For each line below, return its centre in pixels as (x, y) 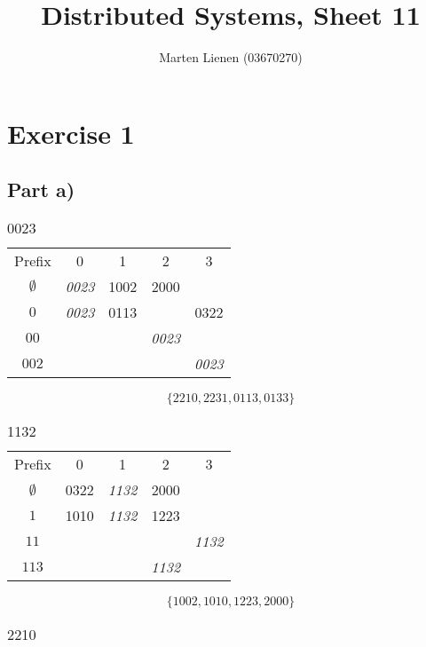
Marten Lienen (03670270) (231, 57)
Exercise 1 (71, 133)
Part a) (41, 189)
